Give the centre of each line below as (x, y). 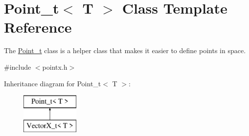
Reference (38, 27)
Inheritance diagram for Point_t (53, 83)
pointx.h (55, 67)
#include (18, 67)
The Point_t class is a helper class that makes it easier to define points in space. (125, 50)
